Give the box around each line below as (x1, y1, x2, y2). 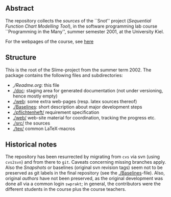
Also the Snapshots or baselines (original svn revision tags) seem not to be (5, 164, 163, 170)
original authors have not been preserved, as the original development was (5, 176, 163, 182)
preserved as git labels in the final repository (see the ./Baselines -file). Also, (5, 170, 165, 176)
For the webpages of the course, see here (5, 38, 94, 44)
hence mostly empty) (12, 93, 58, 99)
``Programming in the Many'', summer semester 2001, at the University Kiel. (5, 28, 164, 35)
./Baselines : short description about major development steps (12, 104, 142, 110)
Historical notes (5, 140, 57, 149)
